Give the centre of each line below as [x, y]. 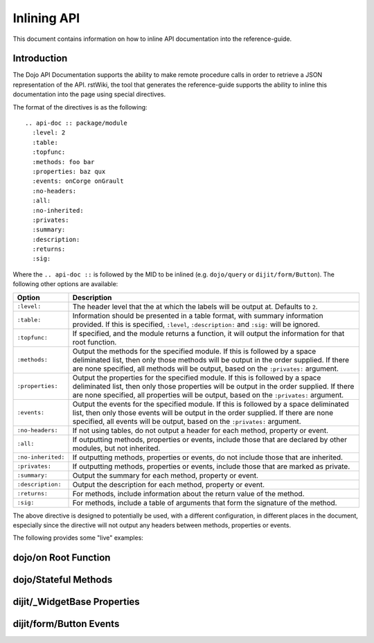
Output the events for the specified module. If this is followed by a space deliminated [211, 404]
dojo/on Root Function [62, 558]
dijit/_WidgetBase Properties [76, 602]
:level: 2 [49, 133]
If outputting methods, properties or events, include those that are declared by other [210, 439]
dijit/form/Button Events [66, 624]
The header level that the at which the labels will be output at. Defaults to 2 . [195, 306]
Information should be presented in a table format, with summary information [198, 315]
